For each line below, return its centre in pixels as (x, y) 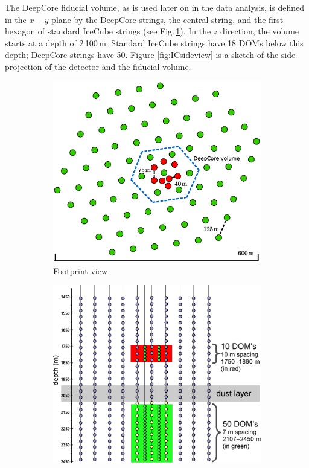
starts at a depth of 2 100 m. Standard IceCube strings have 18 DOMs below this (154, 43)
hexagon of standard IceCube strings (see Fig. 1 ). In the (108, 31)
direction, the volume (260, 31)
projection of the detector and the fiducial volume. (98, 66)
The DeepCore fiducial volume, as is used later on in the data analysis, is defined (155, 7)
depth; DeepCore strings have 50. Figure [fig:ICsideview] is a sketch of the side (150, 55)
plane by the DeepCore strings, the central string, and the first (167, 19)
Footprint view (81, 270)
